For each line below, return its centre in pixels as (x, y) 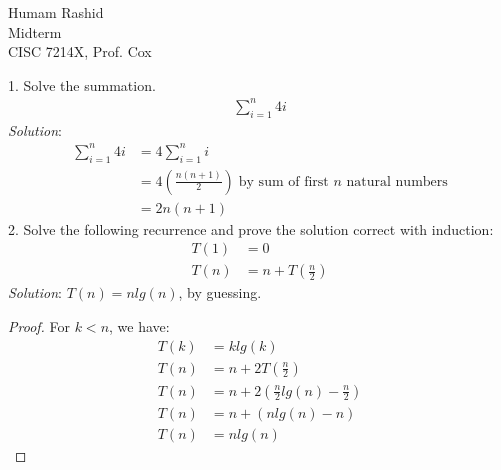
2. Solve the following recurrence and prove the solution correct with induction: (251, 228)
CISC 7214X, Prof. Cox (80, 51)
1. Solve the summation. (82, 84)
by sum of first (283, 181)
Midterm (35, 31)
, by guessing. (220, 292)
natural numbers (397, 181)
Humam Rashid (56, 12)
